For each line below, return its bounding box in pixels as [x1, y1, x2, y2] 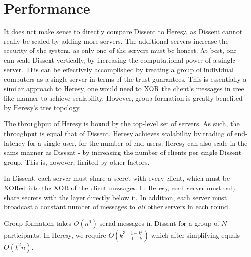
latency [4, 137, 25, 148]
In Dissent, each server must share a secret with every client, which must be [4, 173, 230, 183]
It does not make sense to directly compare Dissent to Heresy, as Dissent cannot [4, 26, 243, 36]
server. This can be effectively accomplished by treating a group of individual [4, 64, 234, 74]
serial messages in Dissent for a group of [100, 218, 219, 228]
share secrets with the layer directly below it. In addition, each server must [4, 192, 227, 202]
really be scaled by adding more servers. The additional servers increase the [4, 35, 229, 46]
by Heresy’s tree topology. [4, 102, 81, 112]
